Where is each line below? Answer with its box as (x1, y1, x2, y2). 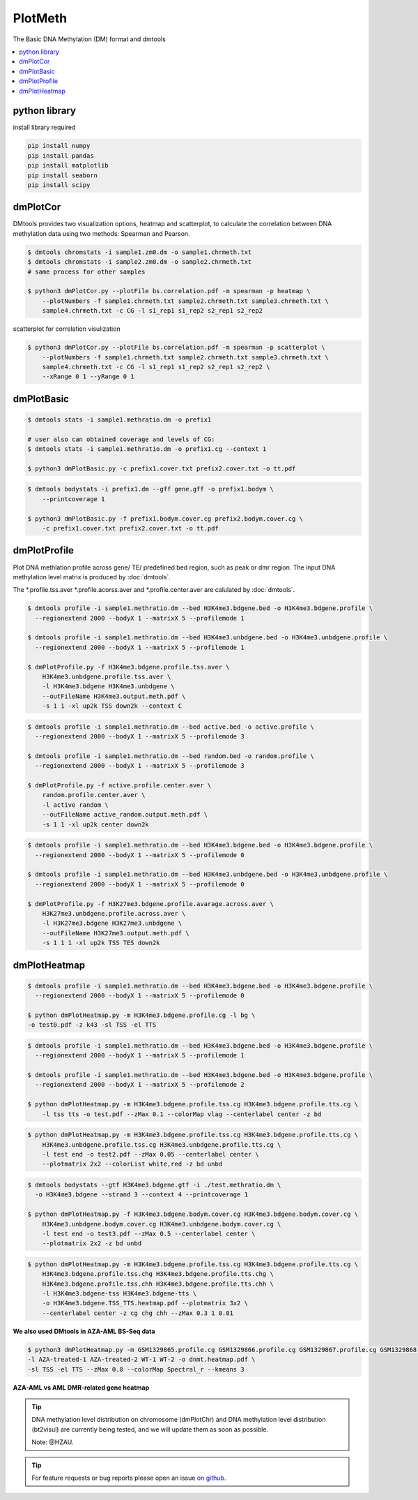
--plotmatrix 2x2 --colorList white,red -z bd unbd (42, 1160, 223, 1168)
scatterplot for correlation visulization (13, 325, 121, 333)
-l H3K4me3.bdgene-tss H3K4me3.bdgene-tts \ (42, 1290, 197, 1298)
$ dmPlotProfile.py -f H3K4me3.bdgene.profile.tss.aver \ (27, 663, 230, 671)
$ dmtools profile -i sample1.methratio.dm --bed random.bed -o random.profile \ (27, 752, 315, 760)
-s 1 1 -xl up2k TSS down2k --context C (42, 702, 183, 710)
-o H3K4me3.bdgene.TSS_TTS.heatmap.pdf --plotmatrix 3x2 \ (42, 1299, 249, 1307)
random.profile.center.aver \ (42, 791, 146, 799)
